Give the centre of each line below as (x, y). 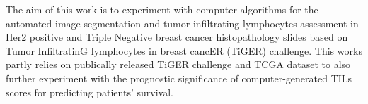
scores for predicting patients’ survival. (90, 92)
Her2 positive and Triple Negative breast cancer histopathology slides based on (177, 37)
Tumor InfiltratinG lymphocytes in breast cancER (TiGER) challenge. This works (184, 50)
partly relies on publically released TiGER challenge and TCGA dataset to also (178, 64)
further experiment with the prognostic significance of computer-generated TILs (179, 78)
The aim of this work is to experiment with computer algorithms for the (162, 9)
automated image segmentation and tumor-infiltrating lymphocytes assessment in (182, 23)
